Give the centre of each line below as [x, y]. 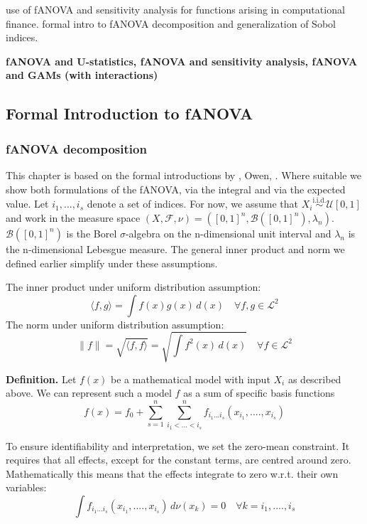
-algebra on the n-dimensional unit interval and [228, 233]
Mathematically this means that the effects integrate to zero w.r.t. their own [172, 473]
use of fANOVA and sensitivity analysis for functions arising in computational [175, 9]
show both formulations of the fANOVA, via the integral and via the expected [176, 189]
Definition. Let [41, 379]
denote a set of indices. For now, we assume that [192, 204]
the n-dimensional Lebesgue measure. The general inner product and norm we [175, 248]
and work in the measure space [73, 217]
